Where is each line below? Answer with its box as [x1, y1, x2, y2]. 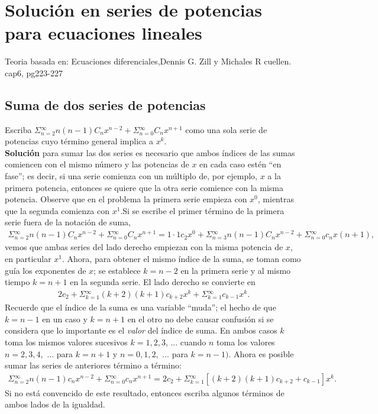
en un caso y [42, 312, 88, 325]
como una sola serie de [185, 123, 267, 135]
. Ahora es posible [228, 347, 294, 360]
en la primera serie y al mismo [180, 264, 291, 276]
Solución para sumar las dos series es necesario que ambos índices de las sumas [5, 146, 295, 159]
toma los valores [217, 336, 275, 348]
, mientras [257, 193, 294, 205]
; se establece [93, 264, 141, 276]
